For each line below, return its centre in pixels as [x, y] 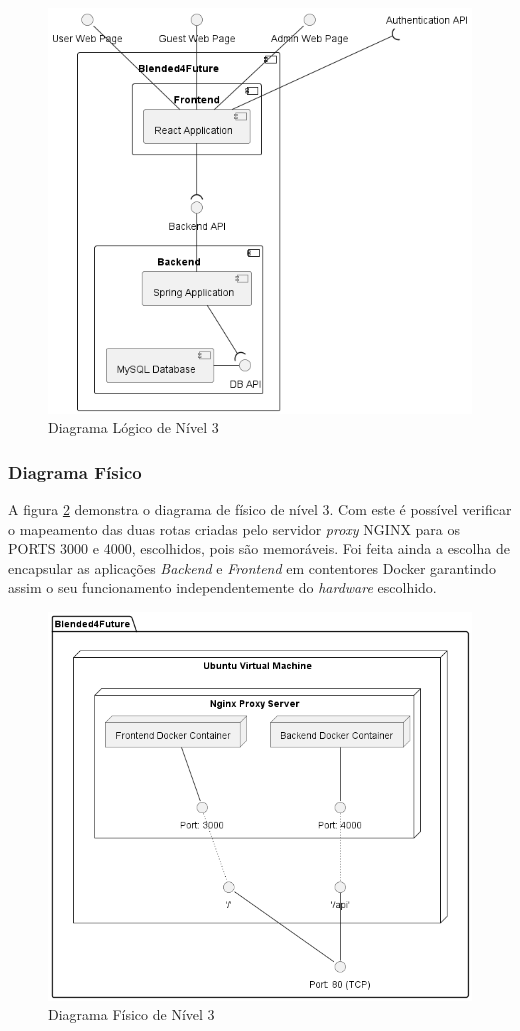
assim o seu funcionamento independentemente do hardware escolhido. [222, 587]
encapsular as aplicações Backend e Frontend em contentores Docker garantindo [252, 567]
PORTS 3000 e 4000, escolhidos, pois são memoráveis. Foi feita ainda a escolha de [259, 548]
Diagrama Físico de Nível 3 [131, 1014]
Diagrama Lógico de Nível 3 [133, 427]
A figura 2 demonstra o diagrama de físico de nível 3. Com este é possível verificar [260, 508]
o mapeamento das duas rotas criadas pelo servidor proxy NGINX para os [234, 528]
